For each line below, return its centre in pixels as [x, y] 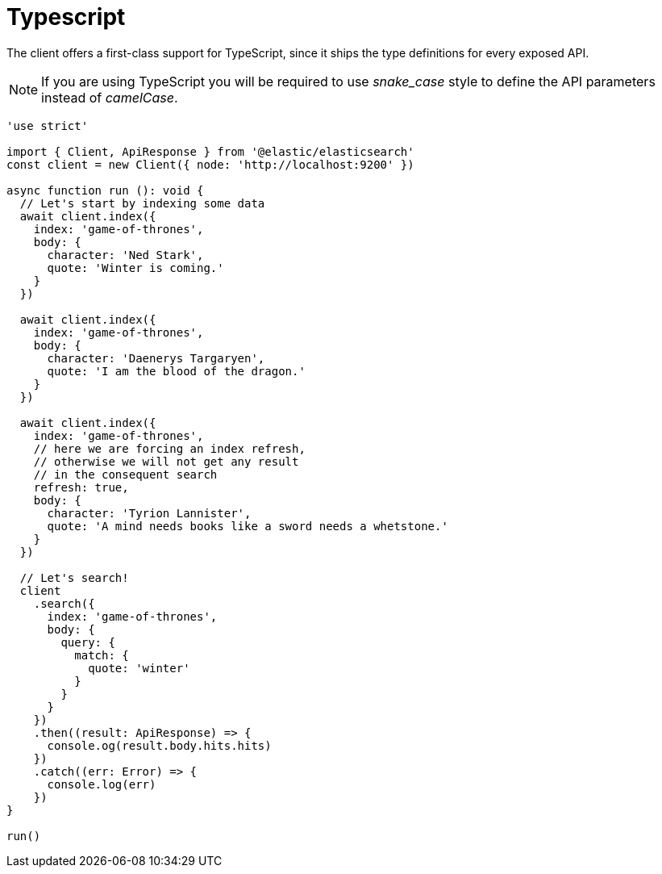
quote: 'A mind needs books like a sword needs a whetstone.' [248, 526]
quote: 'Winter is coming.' [135, 268]
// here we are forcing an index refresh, [169, 448]
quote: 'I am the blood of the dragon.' [176, 371]
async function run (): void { [105, 190]
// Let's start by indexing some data [142, 203]
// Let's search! [74, 577]
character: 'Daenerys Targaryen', [156, 358]
